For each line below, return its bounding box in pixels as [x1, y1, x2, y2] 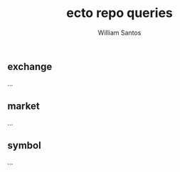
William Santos [97, 28, 142, 37]
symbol [7, 139, 41, 151]
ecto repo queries [66, 5, 173, 21]
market [7, 100, 41, 112]
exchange [7, 60, 53, 72]
